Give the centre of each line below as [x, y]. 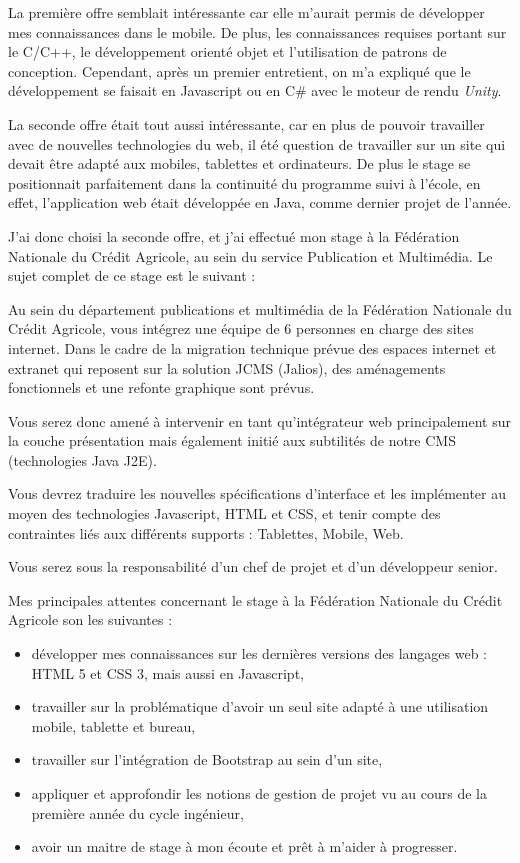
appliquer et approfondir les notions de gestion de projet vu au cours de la [259, 793]
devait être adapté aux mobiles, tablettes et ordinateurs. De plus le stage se [239, 163]
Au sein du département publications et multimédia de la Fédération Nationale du [260, 308]
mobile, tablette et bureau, [113, 725]
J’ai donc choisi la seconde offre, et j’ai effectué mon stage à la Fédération [234, 235]
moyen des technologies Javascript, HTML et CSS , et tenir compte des [224, 513]
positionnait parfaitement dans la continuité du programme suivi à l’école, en [244, 182]
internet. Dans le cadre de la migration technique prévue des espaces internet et [252, 347]
